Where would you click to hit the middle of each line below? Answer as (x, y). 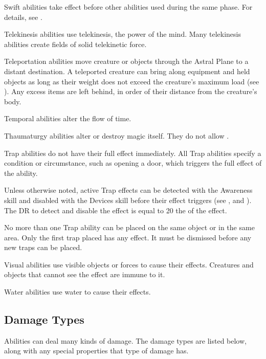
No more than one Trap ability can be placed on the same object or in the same (129, 227)
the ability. (21, 173)
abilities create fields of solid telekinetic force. (75, 44)
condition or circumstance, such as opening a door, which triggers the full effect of (133, 163)
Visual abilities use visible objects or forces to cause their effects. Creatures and (129, 264)
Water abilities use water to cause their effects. (77, 292)
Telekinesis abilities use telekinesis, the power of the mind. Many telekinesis (123, 34)
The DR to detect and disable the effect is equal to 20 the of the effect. (116, 210)
